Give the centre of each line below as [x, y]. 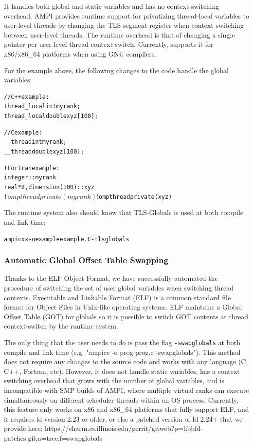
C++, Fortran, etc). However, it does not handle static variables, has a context [122, 371]
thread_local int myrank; [42, 107]
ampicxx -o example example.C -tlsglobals [67, 239]
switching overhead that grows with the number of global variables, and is [114, 380]
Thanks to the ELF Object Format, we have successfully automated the [111, 278]
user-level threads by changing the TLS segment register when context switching [124, 25]
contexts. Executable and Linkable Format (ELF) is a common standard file [117, 297]
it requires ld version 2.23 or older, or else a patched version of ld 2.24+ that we [123, 418]
